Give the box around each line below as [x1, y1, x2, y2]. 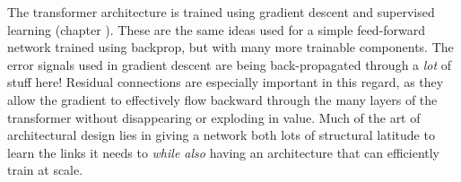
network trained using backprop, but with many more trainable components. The [7, 38, 454, 56]
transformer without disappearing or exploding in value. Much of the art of [7, 108, 421, 126]
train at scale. [7, 160, 83, 179]
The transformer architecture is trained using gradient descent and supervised [7, 3, 435, 21]
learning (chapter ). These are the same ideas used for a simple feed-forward [7, 20, 426, 39]
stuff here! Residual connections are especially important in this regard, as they [7, 73, 444, 91]
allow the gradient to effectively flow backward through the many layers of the [7, 90, 438, 108]
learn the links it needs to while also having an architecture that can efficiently [7, 143, 439, 161]
